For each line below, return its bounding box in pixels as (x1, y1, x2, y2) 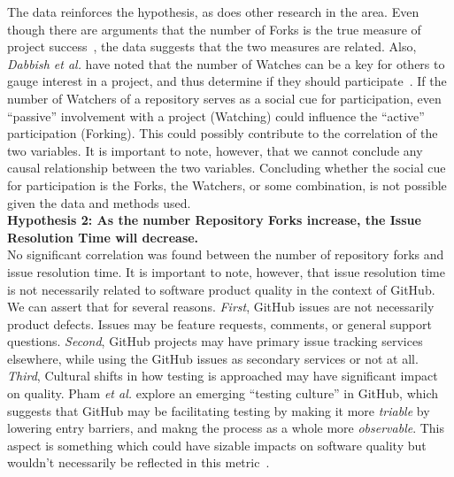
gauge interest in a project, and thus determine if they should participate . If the (7, 72, 447, 90)
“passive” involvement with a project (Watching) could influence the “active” (7, 106, 425, 125)
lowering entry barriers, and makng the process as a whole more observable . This (7, 419, 445, 437)
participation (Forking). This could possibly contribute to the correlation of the (7, 124, 438, 142)
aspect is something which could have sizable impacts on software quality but (7, 435, 427, 454)
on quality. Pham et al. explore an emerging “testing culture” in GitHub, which (7, 384, 439, 403)
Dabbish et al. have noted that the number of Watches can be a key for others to (7, 54, 445, 73)
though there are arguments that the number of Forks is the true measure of (7, 19, 421, 38)
